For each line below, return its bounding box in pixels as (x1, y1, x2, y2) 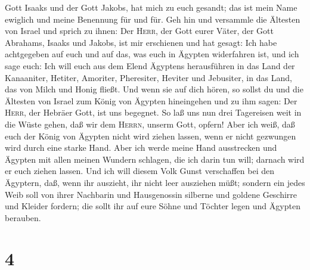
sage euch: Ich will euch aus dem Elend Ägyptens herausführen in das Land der (5, 59, 295, 72)
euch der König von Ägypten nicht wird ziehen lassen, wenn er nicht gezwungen (5, 129, 296, 142)
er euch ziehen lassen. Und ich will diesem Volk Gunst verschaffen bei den (5, 165, 275, 177)
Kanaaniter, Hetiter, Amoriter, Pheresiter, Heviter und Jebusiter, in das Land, (5, 71, 292, 83)
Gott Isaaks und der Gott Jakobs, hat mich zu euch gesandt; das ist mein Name (5, 1, 297, 13)
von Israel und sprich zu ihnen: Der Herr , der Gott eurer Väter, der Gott (5, 24, 274, 37)
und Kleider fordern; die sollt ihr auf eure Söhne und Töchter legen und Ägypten (5, 200, 300, 212)
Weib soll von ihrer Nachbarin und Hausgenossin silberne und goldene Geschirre (5, 188, 297, 200)
